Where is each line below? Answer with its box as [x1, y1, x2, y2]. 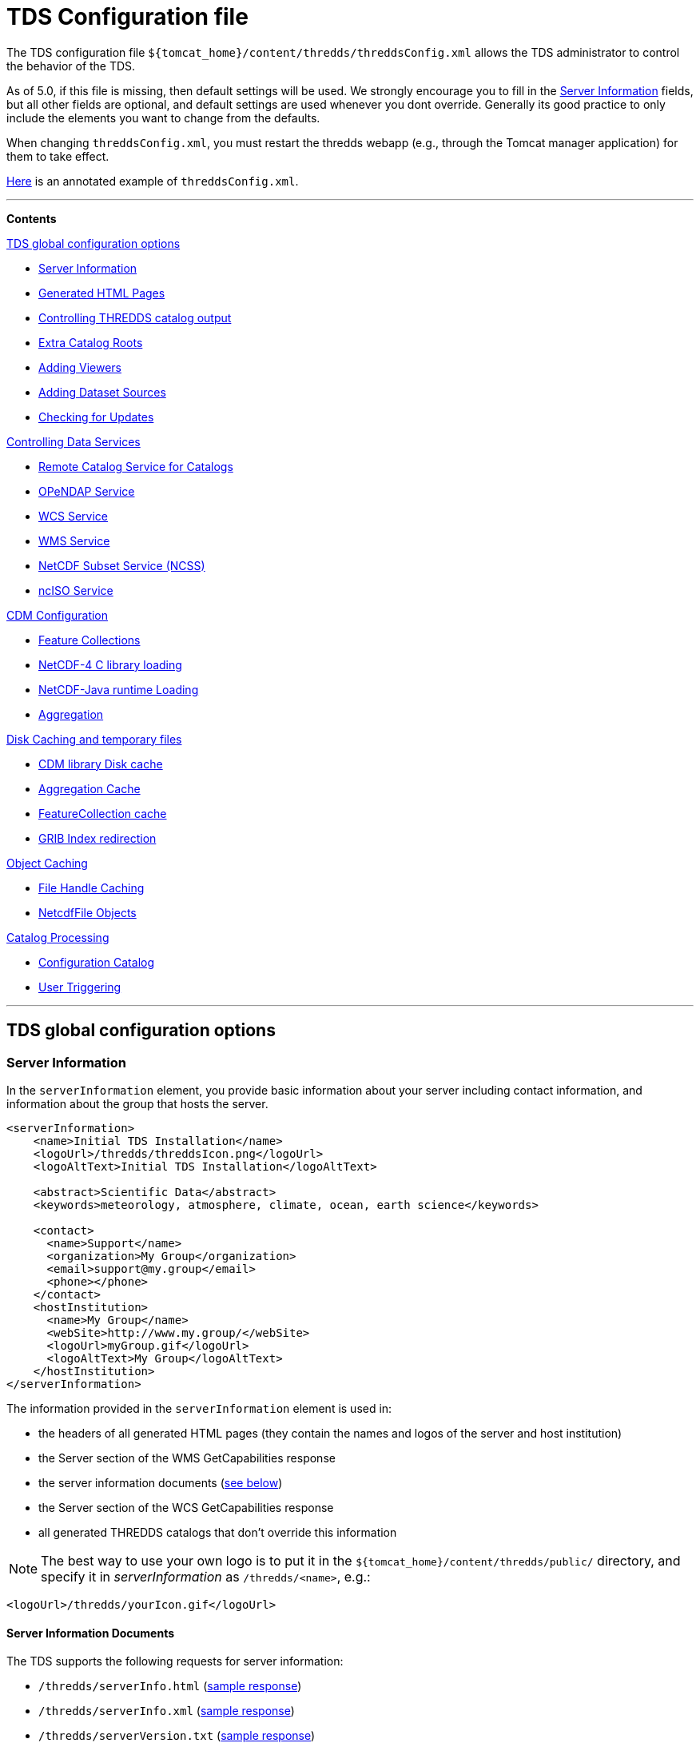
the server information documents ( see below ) [38, 1475, 283, 1490]
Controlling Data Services [6, 434, 141, 449]
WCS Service [38, 509, 108, 523]
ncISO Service [38, 583, 113, 597]
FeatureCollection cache [38, 806, 167, 820]
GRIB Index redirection [38, 831, 157, 845]
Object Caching [6, 856, 88, 870]
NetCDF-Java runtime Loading [38, 682, 199, 696]
